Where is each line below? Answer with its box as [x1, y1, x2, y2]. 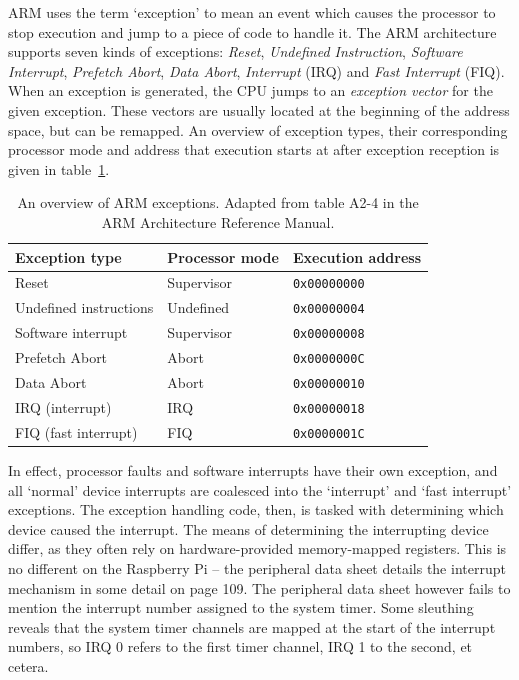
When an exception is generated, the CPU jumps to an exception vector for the [8, 80, 493, 101]
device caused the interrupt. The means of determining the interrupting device [8, 518, 489, 539]
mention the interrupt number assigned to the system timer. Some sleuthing [8, 597, 474, 618]
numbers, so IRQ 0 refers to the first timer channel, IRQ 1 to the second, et [8, 636, 473, 657]
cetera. [8, 655, 49, 676]
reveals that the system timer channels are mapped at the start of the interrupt [8, 616, 496, 637]
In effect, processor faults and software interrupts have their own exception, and [8, 459, 498, 480]
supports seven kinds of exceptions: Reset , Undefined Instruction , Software [8, 41, 463, 62]
